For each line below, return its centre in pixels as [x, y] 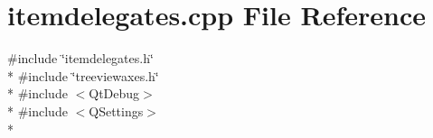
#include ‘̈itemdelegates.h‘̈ [80, 58]
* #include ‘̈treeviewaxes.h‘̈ [83, 75]
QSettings [116, 110]
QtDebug [114, 93]
